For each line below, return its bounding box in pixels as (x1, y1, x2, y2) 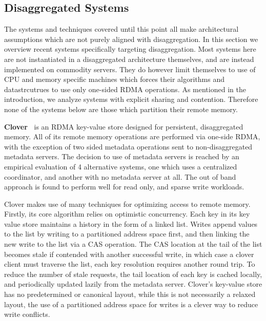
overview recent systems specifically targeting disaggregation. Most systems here (4, 44, 256, 54)
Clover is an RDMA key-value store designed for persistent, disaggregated (4, 121, 243, 132)
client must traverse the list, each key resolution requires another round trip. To (4, 259, 255, 269)
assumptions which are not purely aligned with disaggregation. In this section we (4, 33, 258, 44)
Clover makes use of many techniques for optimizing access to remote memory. (4, 198, 251, 209)
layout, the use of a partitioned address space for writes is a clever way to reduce (4, 298, 258, 309)
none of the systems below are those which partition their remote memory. (4, 103, 238, 114)
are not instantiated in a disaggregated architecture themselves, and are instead (4, 53, 254, 64)
